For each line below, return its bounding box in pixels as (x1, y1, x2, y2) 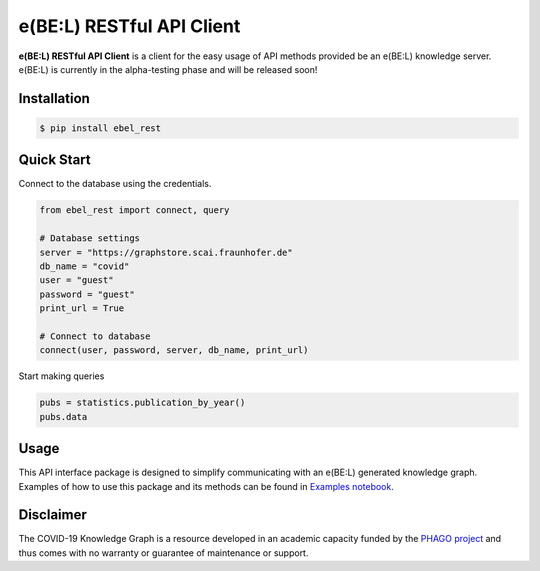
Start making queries (18, 370, 105, 382)
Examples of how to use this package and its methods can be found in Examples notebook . (18, 480, 394, 492)
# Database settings (39, 233, 140, 244)
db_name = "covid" (39, 260, 130, 272)
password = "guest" (39, 288, 135, 300)
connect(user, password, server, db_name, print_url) (39, 345, 309, 356)
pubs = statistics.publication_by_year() (39, 397, 246, 409)
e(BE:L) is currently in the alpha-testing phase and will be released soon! (18, 63, 318, 75)
